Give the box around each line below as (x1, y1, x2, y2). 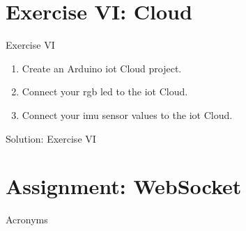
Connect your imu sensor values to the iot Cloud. (22, 107, 233, 122)
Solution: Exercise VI (6, 131, 96, 145)
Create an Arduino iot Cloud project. (22, 61, 182, 75)
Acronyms (6, 212, 48, 227)
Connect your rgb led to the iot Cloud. (22, 84, 188, 99)
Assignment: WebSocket (6, 172, 242, 200)
